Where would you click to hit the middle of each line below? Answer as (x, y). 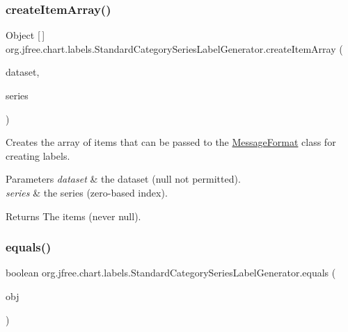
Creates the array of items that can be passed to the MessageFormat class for (171, 142)
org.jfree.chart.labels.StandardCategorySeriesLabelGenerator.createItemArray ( (174, 48)
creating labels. (38, 155)
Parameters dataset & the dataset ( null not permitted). (123, 179)
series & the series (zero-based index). (87, 192)
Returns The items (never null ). (73, 216)
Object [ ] (25, 35)
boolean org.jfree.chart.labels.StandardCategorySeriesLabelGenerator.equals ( (171, 273)
